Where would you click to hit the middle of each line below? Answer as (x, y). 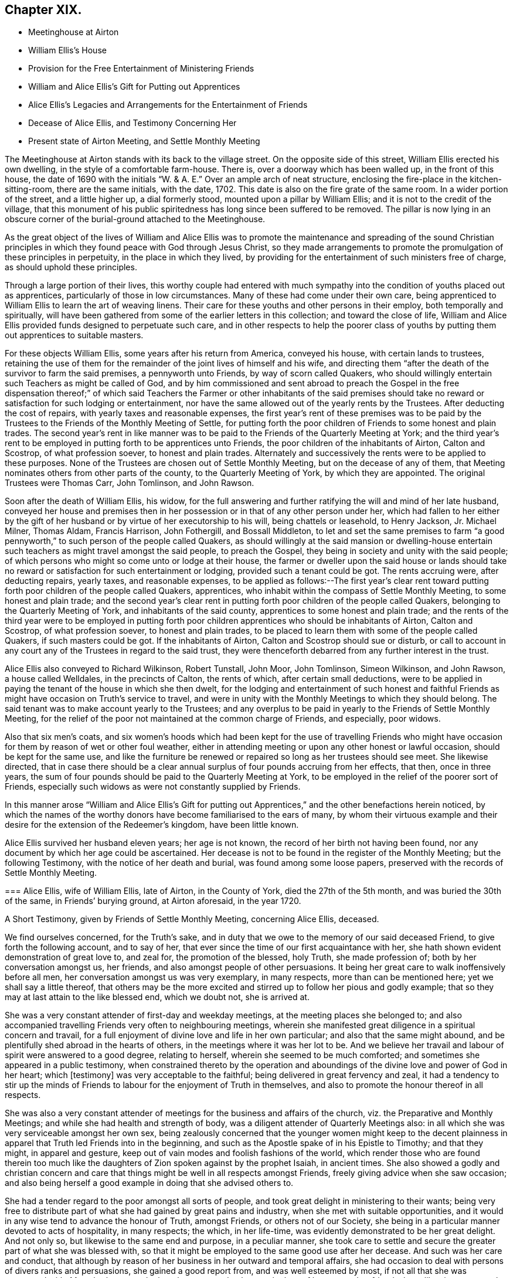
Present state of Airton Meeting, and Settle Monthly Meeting (144, 141)
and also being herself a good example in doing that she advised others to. (149, 1183)
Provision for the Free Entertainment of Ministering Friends (141, 69)
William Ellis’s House (67, 50)
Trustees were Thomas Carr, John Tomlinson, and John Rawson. (130, 483)
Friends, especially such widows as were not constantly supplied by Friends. (153, 787)
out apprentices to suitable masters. (74, 335)
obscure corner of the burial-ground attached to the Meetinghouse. (135, 219)
